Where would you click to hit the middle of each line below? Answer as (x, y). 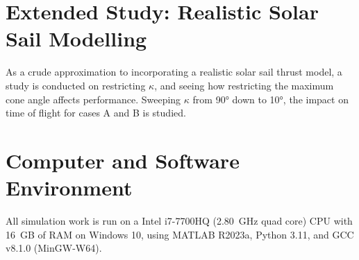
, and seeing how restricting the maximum (244, 85)
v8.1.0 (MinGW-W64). (54, 248)
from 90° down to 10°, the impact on (270, 99)
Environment (69, 188)
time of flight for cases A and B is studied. (96, 113)
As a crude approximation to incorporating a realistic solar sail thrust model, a (174, 72)
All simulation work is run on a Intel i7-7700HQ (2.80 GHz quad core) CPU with (179, 220)
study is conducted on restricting (76, 85)
